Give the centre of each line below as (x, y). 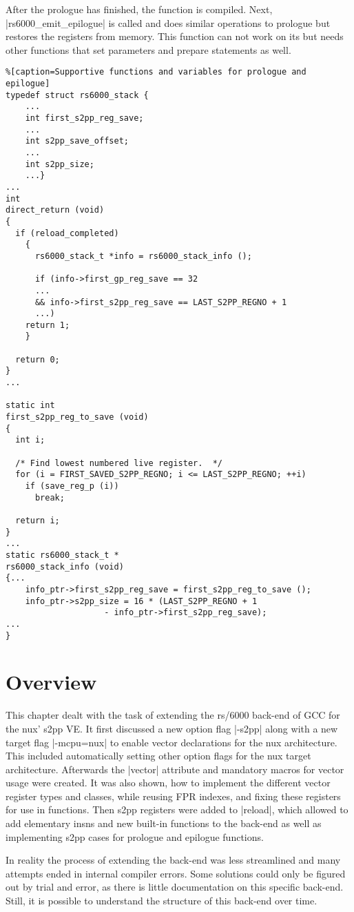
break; (50, 497)
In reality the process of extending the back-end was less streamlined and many (173, 860)
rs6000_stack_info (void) (65, 566)
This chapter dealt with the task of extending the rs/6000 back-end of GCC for (173, 715)
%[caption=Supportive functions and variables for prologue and (156, 72)
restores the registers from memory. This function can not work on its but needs (175, 36)
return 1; (48, 325)
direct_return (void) (55, 210)
